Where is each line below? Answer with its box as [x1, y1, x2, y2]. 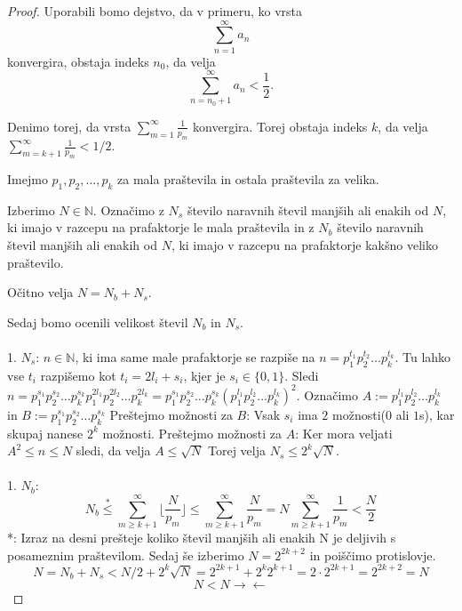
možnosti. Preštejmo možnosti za [102, 423, 283, 442]
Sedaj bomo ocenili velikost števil [7, 312, 188, 331]
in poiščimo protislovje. [309, 545, 436, 564]
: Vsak [246, 405, 281, 423]
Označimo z [100, 200, 164, 219]
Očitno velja [7, 283, 74, 301]
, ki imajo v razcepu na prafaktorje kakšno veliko [171, 235, 438, 253]
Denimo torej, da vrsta [7, 117, 131, 135]
